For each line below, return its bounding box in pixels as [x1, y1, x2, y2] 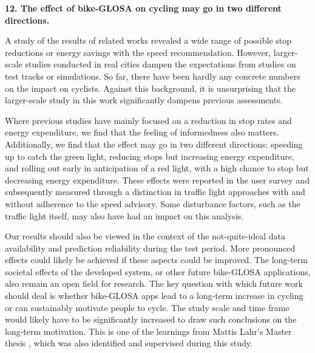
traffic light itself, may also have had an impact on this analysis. [5, 209, 244, 222]
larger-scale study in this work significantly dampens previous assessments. [5, 94, 283, 106]
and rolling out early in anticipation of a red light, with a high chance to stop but [5, 162, 309, 174]
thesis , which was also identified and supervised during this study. [5, 337, 252, 349]
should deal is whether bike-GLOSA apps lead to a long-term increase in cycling [5, 289, 303, 302]
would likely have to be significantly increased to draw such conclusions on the [5, 313, 297, 326]
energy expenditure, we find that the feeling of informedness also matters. [5, 126, 279, 139]
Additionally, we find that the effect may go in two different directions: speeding [5, 137, 303, 150]
